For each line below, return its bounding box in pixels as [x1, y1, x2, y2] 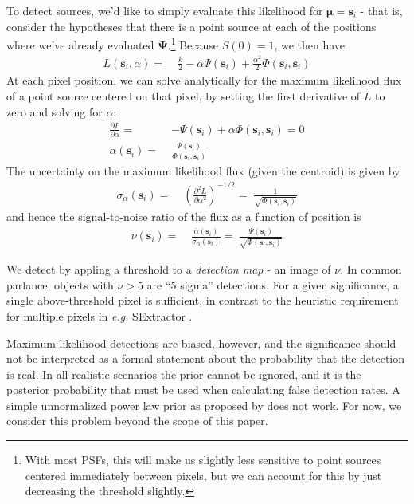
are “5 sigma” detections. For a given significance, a [146, 276, 399, 293]
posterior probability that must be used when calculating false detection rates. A [6, 381, 400, 398]
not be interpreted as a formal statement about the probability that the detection [6, 350, 405, 367]
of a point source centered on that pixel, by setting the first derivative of [6, 87, 361, 104]
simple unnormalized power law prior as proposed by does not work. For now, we [6, 396, 402, 413]
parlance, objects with [6, 276, 114, 293]
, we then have [274, 36, 346, 53]
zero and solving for [6, 103, 103, 120]
